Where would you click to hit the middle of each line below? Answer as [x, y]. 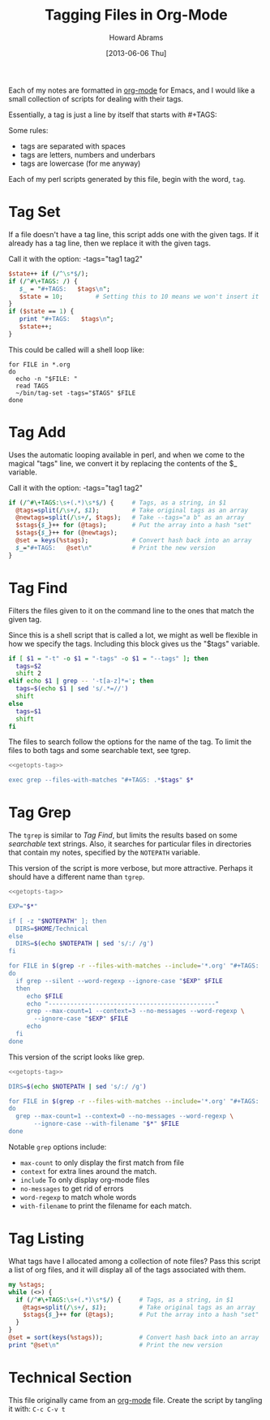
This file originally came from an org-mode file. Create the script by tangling [135, 1400]
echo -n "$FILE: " [47, 379]
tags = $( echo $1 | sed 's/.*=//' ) [72, 689]
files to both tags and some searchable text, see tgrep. [100, 751]
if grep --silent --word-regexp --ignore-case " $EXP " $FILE [119, 981]
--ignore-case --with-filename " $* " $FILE [107, 1124]
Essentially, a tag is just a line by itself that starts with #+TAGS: [113, 115]
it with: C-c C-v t [37, 1409]
